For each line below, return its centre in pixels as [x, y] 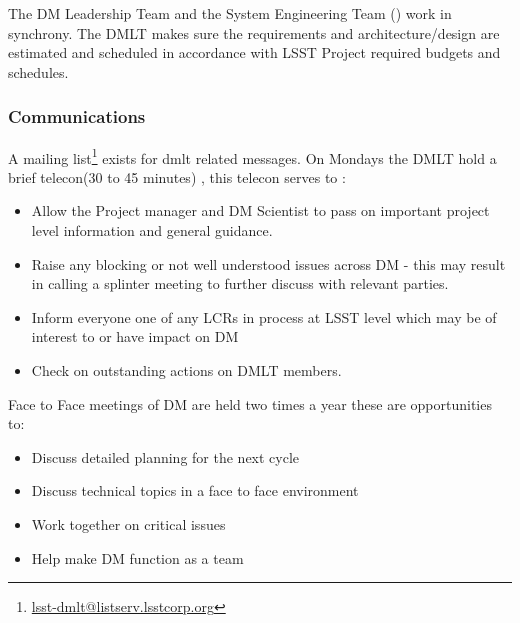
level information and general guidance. [152, 230]
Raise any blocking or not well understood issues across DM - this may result [268, 263]
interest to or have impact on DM [135, 336]
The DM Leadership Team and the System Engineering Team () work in [230, 13]
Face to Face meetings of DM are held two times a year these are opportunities [250, 403]
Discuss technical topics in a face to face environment [195, 490]
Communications [77, 116]
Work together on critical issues [128, 523]
